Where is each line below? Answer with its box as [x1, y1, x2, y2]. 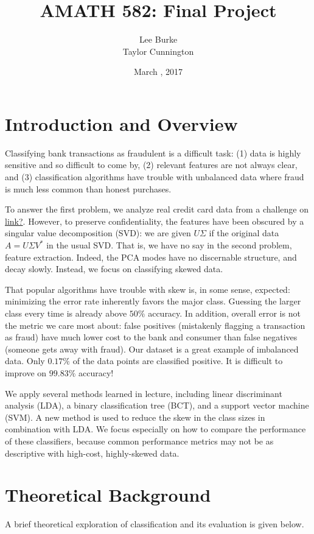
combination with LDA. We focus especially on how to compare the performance [5, 423, 306, 435]
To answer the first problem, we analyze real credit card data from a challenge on [5, 203, 309, 216]
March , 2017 [133, 65, 183, 78]
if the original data [209, 227, 279, 239]
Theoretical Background [5, 482, 211, 507]
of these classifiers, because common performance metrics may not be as [5, 434, 274, 447]
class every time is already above [5, 306, 127, 319]
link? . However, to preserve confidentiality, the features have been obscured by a [5, 214, 304, 227]
